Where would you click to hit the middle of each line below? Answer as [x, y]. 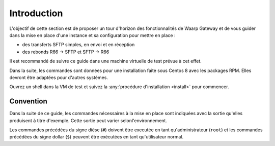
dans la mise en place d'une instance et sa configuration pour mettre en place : [92, 35]
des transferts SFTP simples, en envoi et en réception [78, 45]
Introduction [36, 13]
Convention [29, 101]
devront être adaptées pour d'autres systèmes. [59, 77]
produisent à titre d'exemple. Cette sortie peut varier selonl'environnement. [88, 120]
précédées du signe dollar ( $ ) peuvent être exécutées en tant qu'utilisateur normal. [97, 137]
